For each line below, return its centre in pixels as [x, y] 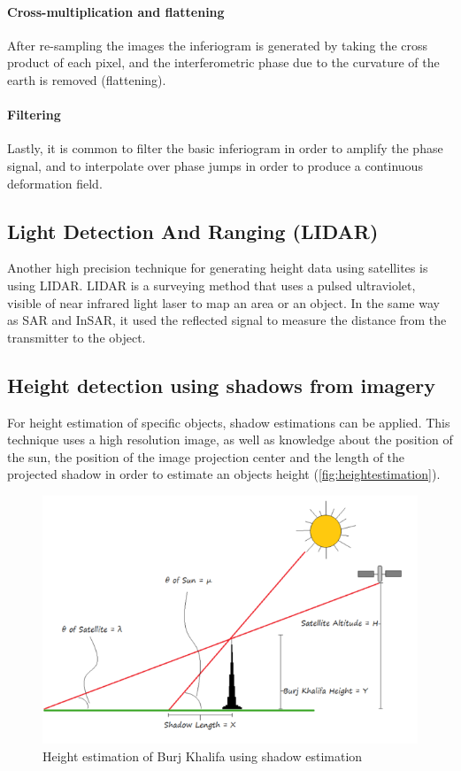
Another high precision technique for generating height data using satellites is [218, 268]
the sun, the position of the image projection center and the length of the [206, 456]
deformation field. [55, 183]
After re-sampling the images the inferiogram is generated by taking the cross [218, 45]
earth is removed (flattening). [87, 79]
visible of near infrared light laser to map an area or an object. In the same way [223, 302]
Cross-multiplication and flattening [116, 11]
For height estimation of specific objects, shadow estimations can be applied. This [229, 422]
